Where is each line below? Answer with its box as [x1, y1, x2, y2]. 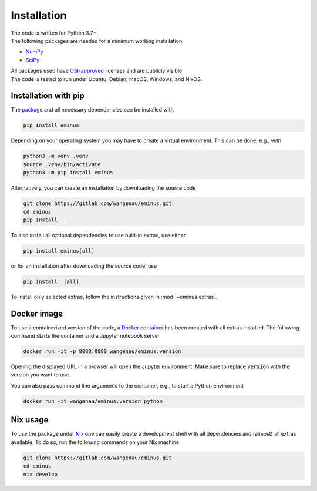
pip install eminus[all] [23, 247, 95, 254]
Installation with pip [11, 91, 85, 101]
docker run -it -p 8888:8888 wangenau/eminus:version [23, 348, 181, 355]
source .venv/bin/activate [23, 161, 101, 167]
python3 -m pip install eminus [23, 169, 114, 176]
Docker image [11, 308, 63, 318]
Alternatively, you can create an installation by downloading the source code [11, 184, 196, 191]
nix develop [23, 470, 58, 477]
